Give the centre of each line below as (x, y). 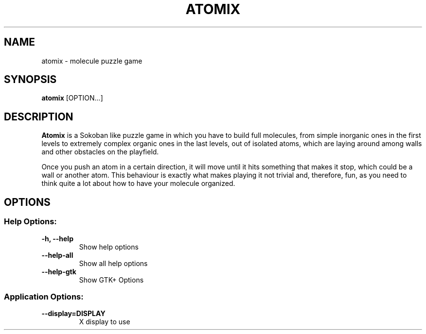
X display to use (105, 322)
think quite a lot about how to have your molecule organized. (138, 184)
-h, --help (57, 238)
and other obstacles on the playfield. (100, 152)
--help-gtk (59, 271)
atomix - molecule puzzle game (92, 61)
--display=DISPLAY (73, 314)
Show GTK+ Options (111, 280)
